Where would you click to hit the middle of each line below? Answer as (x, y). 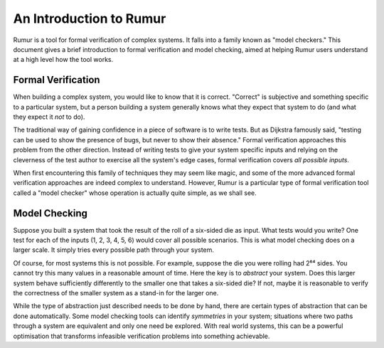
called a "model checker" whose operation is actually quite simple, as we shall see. (135, 193)
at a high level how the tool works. (63, 60)
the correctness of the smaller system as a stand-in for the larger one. (116, 293)
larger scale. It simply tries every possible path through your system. (114, 250)
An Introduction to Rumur (90, 19)
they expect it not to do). (49, 117)
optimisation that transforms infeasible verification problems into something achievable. (142, 336)
